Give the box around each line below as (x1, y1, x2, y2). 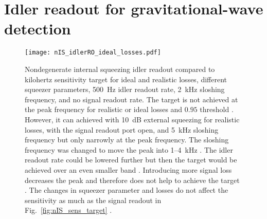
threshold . (200, 104, 234, 115)
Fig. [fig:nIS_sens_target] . (25, 205, 112, 215)
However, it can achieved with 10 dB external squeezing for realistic (25, 114, 240, 124)
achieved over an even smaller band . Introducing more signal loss (25, 164, 232, 175)
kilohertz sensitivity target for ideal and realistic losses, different (25, 74, 227, 84)
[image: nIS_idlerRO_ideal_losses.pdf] (25, 49, 161, 57)
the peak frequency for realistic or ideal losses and (25, 104, 183, 115)
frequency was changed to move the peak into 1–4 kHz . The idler (25, 144, 233, 155)
